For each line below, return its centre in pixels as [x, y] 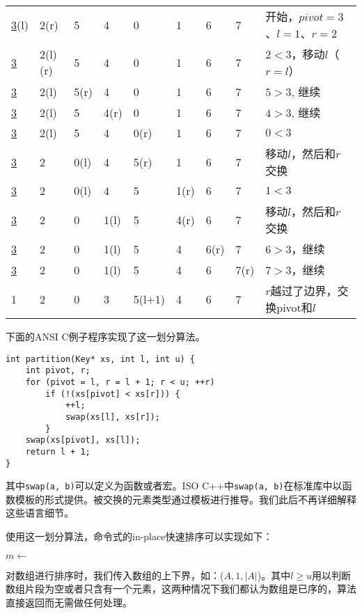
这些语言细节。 [40, 513]
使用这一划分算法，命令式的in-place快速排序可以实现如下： [139, 536]
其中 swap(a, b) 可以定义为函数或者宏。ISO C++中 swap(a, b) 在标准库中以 [174, 486]
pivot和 [294, 307]
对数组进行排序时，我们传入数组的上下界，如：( [115, 575]
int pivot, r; [58, 371]
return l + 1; [58, 451]
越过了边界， [304, 291]
